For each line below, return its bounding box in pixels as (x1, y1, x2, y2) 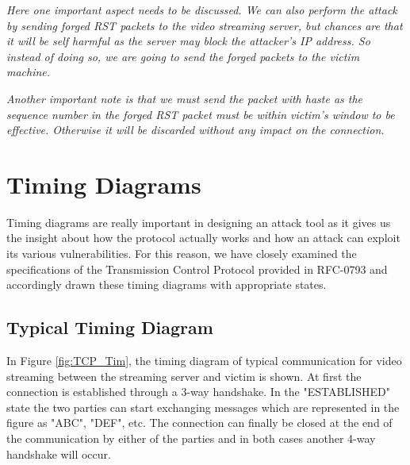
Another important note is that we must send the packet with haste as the (6, 90, 363, 106)
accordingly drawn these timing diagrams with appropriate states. (6, 276, 327, 293)
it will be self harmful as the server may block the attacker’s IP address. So (6, 33, 370, 49)
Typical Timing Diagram (6, 315, 213, 340)
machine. (6, 63, 51, 80)
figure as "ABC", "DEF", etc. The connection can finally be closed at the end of (6, 414, 393, 431)
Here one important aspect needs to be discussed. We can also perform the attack (6, 2, 397, 17)
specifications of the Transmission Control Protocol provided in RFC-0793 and (6, 260, 388, 277)
